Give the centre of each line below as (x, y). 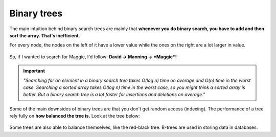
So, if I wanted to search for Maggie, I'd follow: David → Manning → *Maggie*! (93, 57)
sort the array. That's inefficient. (45, 35)
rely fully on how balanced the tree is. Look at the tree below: (75, 116)
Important (34, 71)
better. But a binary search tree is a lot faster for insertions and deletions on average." (114, 95)
